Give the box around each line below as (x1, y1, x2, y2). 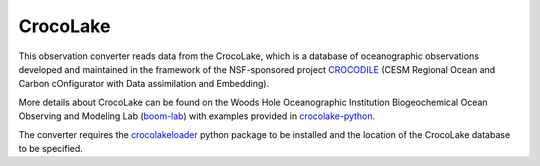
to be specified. (18, 142, 84, 154)
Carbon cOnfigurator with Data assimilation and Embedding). (18, 78, 270, 90)
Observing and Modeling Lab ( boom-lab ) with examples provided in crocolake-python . (18, 110, 376, 122)
